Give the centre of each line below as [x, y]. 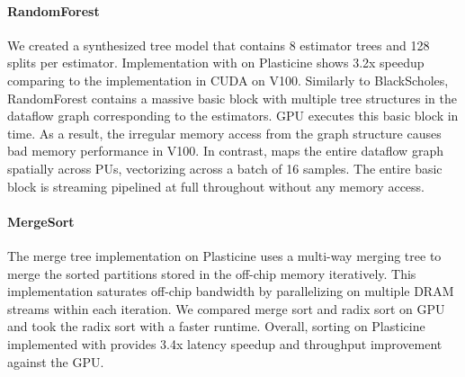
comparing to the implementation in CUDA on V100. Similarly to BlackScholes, [228, 80]
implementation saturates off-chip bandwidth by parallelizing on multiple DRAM [231, 291]
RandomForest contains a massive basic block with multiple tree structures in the [232, 98]
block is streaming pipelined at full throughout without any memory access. [216, 186]
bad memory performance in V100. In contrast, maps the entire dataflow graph [225, 151]
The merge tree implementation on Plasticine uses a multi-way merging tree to [224, 255]
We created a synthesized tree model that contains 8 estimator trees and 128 [219, 45]
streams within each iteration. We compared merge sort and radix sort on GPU [226, 308]
